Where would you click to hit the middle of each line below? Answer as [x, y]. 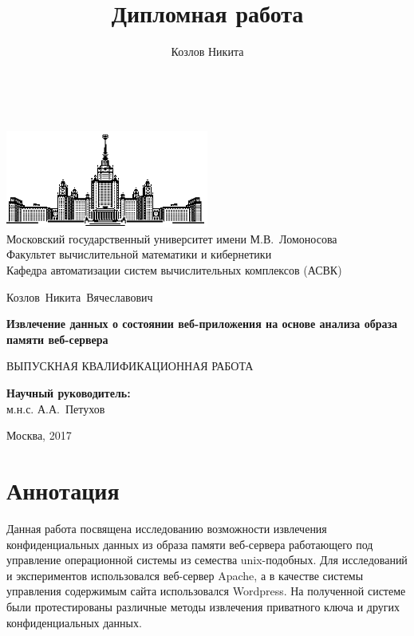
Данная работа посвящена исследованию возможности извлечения [167, 528]
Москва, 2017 [39, 435]
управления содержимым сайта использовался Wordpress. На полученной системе [206, 591]
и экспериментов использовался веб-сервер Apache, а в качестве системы [185, 575]
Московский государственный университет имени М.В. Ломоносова [172, 238]
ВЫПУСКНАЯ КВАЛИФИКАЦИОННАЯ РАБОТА [130, 366]
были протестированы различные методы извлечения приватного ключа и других [203, 606]
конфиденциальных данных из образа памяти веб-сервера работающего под [190, 544]
